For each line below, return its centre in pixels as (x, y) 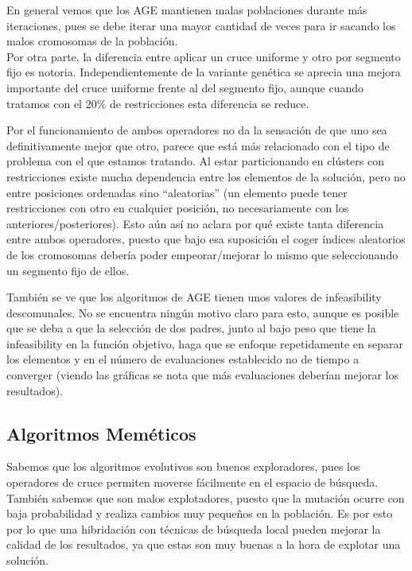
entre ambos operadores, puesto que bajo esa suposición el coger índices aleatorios (206, 239)
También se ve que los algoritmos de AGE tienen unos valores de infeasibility (194, 297)
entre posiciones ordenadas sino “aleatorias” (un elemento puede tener (177, 192)
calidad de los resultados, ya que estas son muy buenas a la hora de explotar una (204, 544)
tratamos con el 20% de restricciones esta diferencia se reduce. (158, 103)
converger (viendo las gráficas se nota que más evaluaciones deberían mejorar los (202, 375)
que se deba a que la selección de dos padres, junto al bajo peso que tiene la (191, 328)
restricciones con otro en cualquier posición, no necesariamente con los (178, 208)
